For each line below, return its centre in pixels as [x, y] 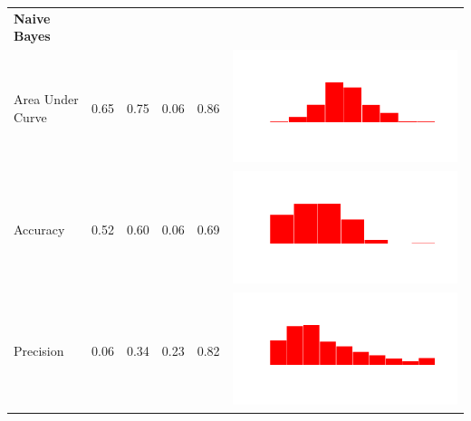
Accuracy [39, 229]
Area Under [46, 98]
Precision [39, 350]
